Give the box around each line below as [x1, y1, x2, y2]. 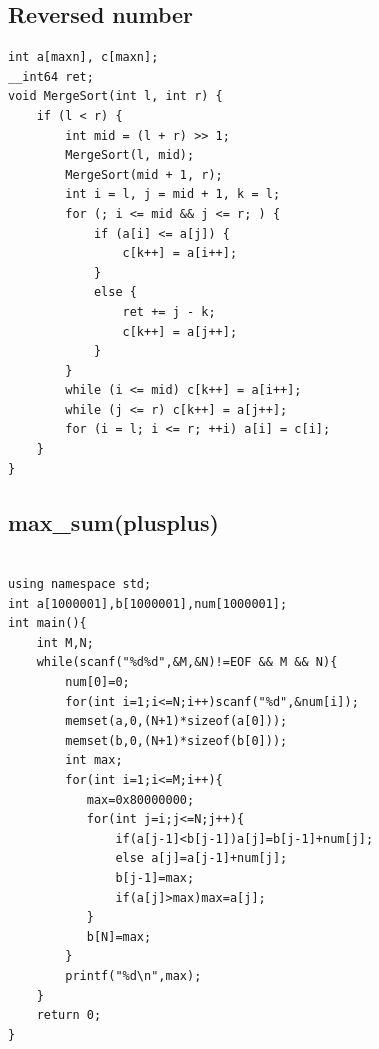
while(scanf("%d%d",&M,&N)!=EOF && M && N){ [36, 655, 338, 670]
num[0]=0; [65, 675, 130, 690]
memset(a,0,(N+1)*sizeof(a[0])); [65, 714, 288, 729]
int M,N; [36, 635, 94, 650]
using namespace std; [8, 577, 152, 592]
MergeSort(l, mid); [65, 148, 195, 163]
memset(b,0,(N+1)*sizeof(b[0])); [65, 733, 288, 748]
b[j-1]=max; [115, 870, 195, 885]
